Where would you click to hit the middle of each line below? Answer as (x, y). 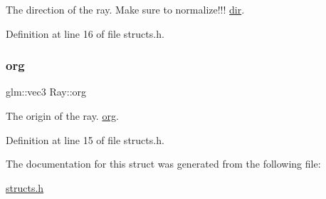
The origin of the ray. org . (62, 116)
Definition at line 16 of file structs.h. (85, 33)
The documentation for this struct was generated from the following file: (163, 164)
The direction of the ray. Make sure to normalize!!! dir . (125, 9)
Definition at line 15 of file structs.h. (85, 139)
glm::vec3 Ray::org (46, 92)
